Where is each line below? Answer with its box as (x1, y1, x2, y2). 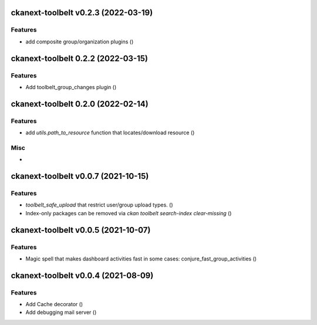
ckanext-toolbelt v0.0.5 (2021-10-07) (11, 225, 151, 235)
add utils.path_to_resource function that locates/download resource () (25, 129, 195, 136)
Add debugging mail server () (25, 309, 97, 316)
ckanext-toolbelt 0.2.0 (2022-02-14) (11, 99, 149, 109)
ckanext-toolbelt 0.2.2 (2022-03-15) (11, 53, 149, 63)
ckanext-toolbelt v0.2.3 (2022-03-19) (11, 8, 153, 18)
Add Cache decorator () (25, 301, 83, 308)
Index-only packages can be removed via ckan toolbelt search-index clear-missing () (25, 209, 232, 216)
